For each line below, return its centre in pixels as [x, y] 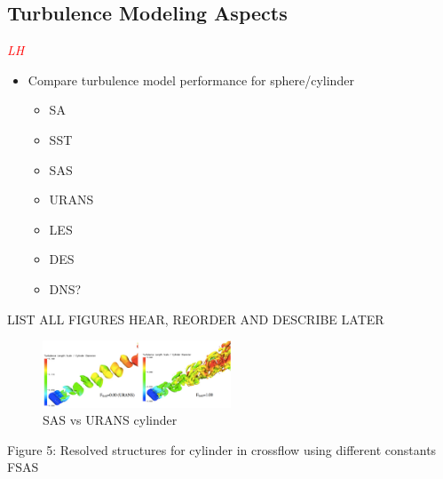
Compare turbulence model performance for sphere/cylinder [191, 80]
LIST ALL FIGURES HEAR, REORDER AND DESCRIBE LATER [196, 319]
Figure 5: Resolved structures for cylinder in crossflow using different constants [222, 449]
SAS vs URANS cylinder [110, 420]
